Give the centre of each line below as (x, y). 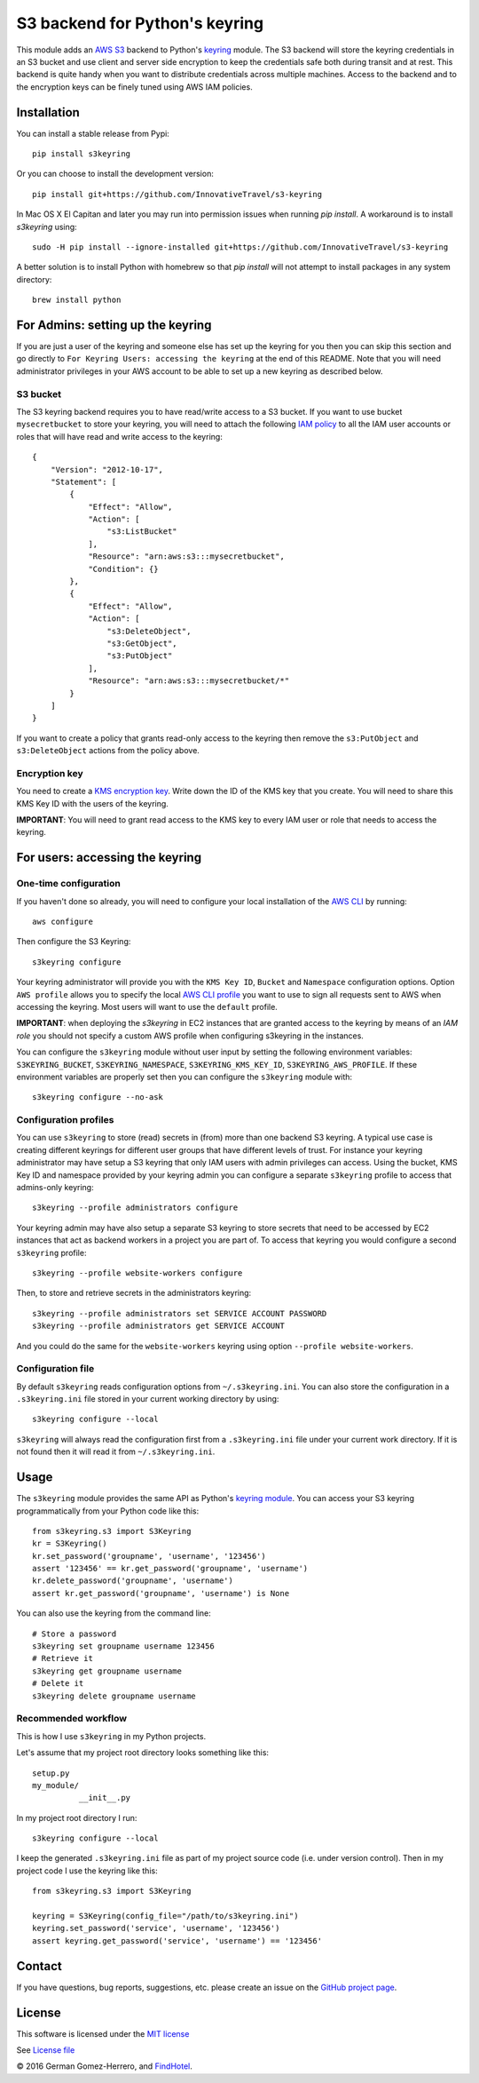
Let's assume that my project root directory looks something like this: (143, 1753)
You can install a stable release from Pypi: (93, 133)
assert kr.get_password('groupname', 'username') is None (161, 1593)
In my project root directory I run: (77, 1817)
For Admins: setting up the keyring (114, 325)
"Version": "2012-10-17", (107, 469)
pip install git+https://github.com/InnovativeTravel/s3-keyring (177, 194)
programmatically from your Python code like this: (108, 1511)
